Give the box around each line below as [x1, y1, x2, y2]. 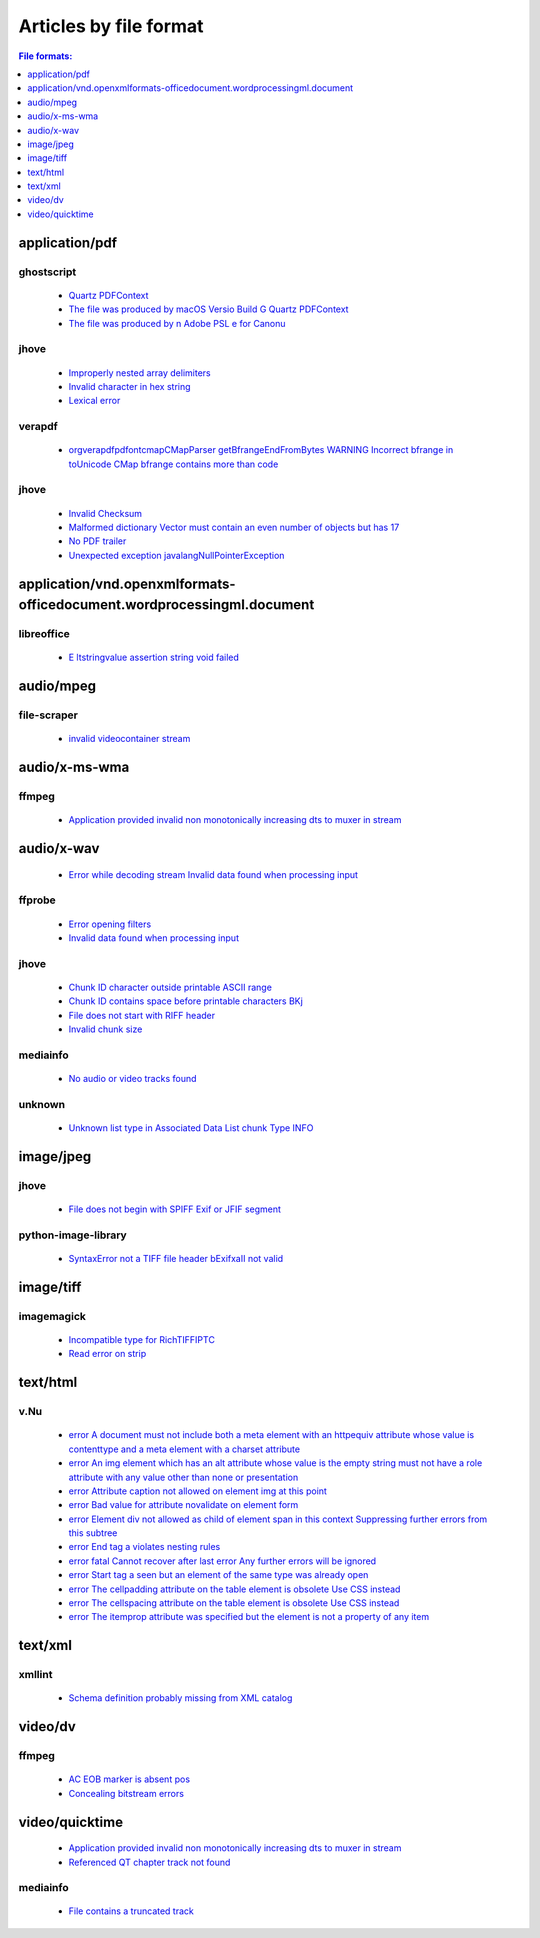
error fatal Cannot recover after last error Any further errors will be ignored [68, 1555, 377, 1567]
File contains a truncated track [68, 1905, 195, 1917]
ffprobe [18, 893, 57, 907]
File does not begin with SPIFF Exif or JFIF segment [68, 1203, 282, 1215]
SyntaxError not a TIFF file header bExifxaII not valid [68, 1253, 284, 1264]
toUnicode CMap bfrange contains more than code [68, 458, 279, 470]
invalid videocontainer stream [68, 733, 191, 745]
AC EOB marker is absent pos [68, 1773, 190, 1785]
